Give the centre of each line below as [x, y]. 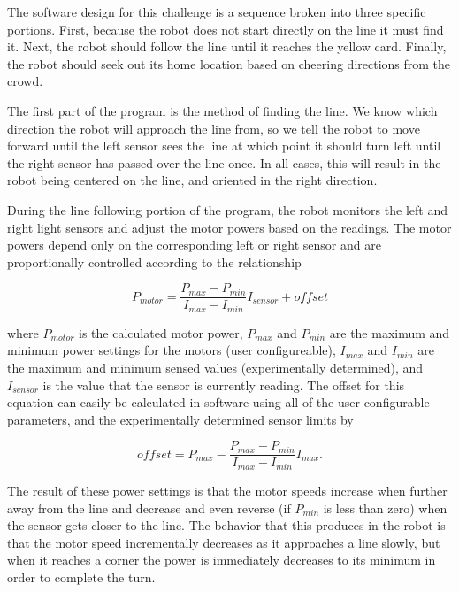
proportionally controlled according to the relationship [154, 261]
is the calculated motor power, [161, 332]
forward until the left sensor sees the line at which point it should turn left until [224, 146]
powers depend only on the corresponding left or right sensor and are [194, 245]
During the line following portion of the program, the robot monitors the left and [227, 209]
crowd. [25, 81]
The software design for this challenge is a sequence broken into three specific [217, 12]
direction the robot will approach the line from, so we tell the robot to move [214, 128]
